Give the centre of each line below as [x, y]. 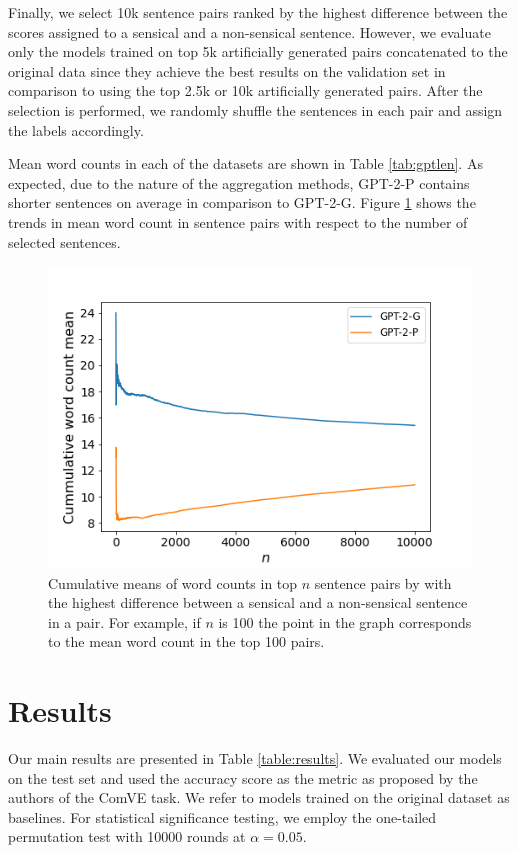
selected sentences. [64, 241]
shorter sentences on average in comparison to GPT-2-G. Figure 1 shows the [242, 202]
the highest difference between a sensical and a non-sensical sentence [258, 602]
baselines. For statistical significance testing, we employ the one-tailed [222, 816]
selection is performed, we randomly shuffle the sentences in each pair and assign [255, 109]
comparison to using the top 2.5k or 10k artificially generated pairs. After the [245, 90]
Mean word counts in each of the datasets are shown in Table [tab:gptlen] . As [245, 163]
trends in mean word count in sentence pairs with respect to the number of [238, 221]
